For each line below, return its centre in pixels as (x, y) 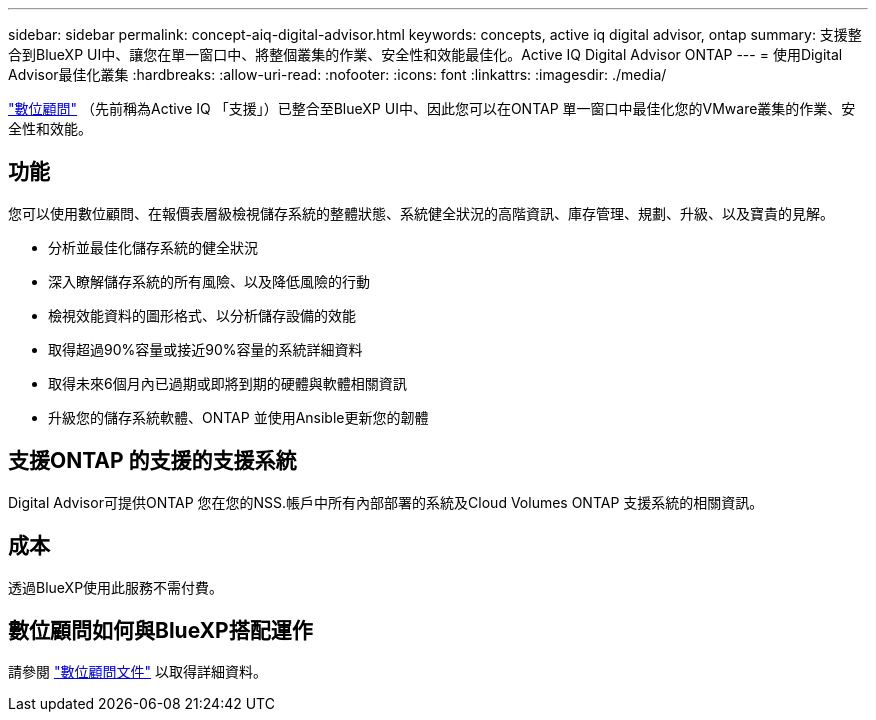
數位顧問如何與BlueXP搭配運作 (160, 630)
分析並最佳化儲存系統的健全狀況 (153, 247)
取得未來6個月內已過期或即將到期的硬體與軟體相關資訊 (227, 383)
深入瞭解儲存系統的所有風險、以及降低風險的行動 (209, 281)
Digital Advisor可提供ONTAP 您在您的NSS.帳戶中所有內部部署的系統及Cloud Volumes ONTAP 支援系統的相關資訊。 (386, 502)
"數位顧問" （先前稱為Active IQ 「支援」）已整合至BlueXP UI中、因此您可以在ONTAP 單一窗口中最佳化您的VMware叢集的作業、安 (432, 108)
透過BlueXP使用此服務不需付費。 (116, 587)
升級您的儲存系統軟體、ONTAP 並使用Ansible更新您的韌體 (238, 417)
